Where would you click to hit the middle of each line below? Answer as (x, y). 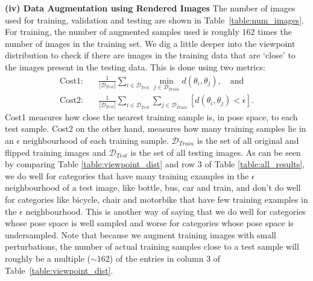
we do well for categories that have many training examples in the (127, 175)
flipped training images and (55, 152)
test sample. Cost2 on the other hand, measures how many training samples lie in (156, 128)
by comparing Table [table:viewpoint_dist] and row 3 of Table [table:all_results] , (155, 164)
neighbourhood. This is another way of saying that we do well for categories (166, 211)
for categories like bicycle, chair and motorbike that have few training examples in (156, 199)
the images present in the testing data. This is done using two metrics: (135, 66)
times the (275, 32)
